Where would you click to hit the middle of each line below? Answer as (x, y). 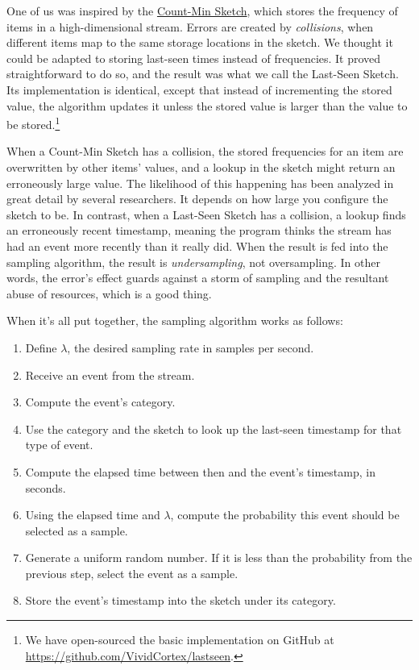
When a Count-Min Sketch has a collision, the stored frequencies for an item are (205, 151)
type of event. (59, 445)
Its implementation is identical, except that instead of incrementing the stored (199, 89)
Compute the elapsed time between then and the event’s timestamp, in (200, 471)
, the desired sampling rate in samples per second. (191, 347)
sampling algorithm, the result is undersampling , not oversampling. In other (193, 262)
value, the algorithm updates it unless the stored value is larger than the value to (207, 105)
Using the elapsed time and (93, 515)
